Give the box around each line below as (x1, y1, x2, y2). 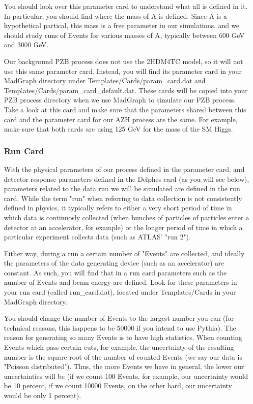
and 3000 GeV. (4, 39, 49, 50)
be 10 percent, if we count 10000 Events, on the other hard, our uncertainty (4, 380, 232, 391)
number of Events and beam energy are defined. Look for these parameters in (4, 277, 237, 287)
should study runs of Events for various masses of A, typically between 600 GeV (4, 30, 245, 40)
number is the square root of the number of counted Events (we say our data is (4, 351, 242, 362)
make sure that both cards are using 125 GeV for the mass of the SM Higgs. (4, 124, 233, 134)
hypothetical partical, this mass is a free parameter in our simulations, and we (4, 20, 239, 31)
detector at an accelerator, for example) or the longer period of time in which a (4, 222, 243, 232)
